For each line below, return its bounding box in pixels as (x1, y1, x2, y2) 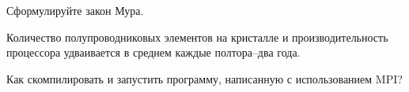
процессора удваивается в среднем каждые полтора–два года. (6, 44, 301, 61)
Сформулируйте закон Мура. (6, 2, 144, 18)
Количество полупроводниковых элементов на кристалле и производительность (6, 28, 388, 45)
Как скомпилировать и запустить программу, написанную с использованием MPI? (6, 70, 403, 86)
